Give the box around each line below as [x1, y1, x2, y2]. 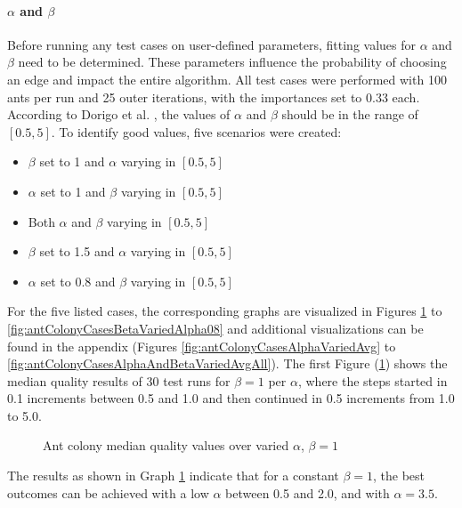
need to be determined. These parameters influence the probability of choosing [18, 52, 447, 71]
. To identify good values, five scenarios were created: [51, 122, 342, 141]
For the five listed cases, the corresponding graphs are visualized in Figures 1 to [7, 302, 442, 320]
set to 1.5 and [39, 242, 115, 261]
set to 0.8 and [40, 271, 116, 290]
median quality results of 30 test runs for [7, 371, 231, 390]
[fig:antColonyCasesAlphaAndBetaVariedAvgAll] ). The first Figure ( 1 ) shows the [7, 354, 448, 373]
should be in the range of [281, 105, 418, 124]
